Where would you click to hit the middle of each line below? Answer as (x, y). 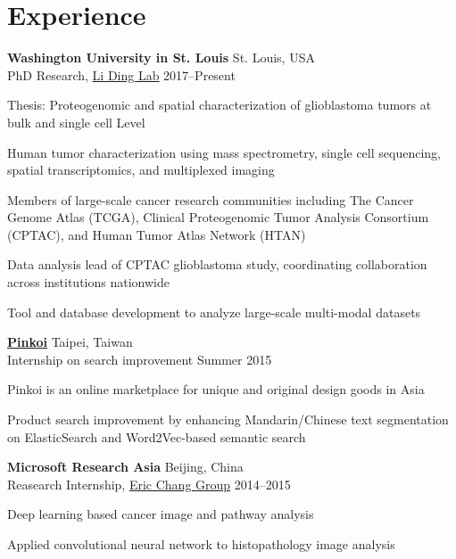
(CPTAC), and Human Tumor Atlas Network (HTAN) (157, 234)
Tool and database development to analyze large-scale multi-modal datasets (214, 312)
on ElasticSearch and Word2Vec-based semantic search (157, 436)
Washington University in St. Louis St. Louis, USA (161, 58)
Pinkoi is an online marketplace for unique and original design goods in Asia (216, 389)
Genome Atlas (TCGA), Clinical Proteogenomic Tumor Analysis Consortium (218, 217)
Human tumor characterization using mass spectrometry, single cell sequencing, (224, 152)
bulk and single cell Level (76, 122)
